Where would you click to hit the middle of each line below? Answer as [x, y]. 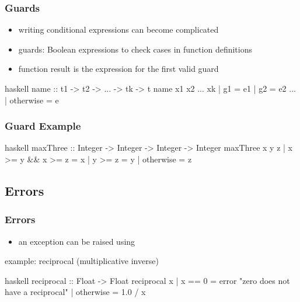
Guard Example [43, 126]
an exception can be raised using [77, 241]
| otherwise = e [32, 100]
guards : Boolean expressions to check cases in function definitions [135, 49]
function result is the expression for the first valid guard [118, 69]
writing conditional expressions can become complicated [118, 29]
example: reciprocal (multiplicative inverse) [82, 261]
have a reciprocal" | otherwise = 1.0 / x [75, 292]
